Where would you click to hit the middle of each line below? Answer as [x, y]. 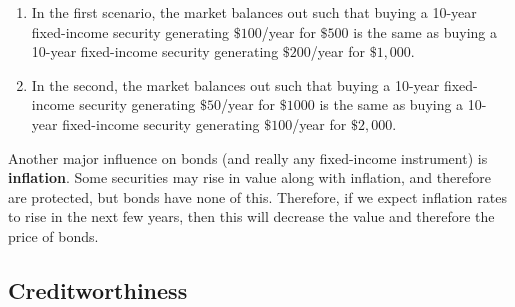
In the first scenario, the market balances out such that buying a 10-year [254, 12]
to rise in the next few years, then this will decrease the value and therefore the [251, 216]
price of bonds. [53, 235]
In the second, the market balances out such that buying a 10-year [235, 84]
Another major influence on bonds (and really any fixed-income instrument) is [248, 157]
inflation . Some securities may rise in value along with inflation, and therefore [249, 177]
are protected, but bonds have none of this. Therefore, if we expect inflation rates [257, 196]
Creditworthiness [98, 289]
